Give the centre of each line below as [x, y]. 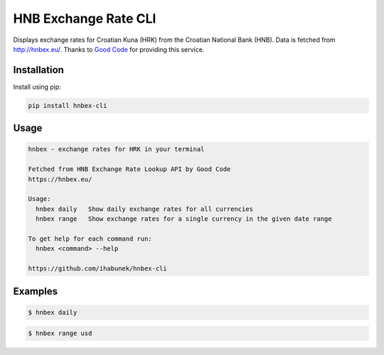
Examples [36, 291]
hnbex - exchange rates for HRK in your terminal [116, 149]
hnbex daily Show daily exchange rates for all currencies [145, 209]
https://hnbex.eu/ [60, 179]
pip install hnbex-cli [68, 105]
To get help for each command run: [90, 239]
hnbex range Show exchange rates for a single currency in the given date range [184, 219]
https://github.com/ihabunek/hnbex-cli [97, 269]
